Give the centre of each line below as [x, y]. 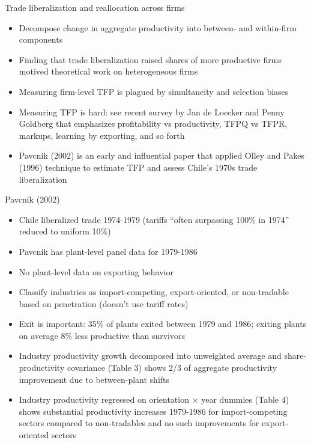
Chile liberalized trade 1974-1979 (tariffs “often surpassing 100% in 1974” [154, 219]
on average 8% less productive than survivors [102, 335]
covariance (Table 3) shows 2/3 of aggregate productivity [172, 368]
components [41, 39]
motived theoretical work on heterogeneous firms [108, 71]
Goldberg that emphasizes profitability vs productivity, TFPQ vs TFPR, [153, 124]
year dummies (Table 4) [245, 399]
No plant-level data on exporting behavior [96, 271]
